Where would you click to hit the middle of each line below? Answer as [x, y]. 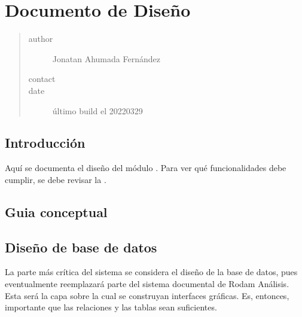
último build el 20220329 [97, 110]
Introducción [45, 143]
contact [42, 79]
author [41, 39]
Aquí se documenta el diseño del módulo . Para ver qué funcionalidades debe [146, 168]
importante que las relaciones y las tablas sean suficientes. [111, 307]
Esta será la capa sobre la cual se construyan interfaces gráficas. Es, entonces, [147, 295]
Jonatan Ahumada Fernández [106, 58]
